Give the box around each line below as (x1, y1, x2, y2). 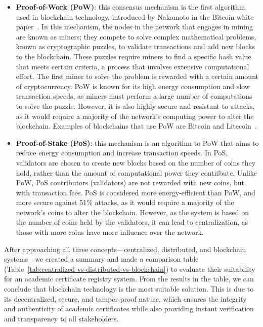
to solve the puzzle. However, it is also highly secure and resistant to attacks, (16, 100, 255, 111)
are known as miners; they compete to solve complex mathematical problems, (16, 31, 256, 42)
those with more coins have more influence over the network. (16, 227, 204, 237)
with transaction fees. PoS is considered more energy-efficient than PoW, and (16, 187, 255, 197)
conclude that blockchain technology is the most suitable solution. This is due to (4, 283, 254, 294)
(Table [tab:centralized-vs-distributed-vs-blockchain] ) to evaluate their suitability (4, 263, 255, 274)
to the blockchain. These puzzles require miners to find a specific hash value (16, 51, 251, 61)
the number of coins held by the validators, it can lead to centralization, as (16, 217, 248, 227)
